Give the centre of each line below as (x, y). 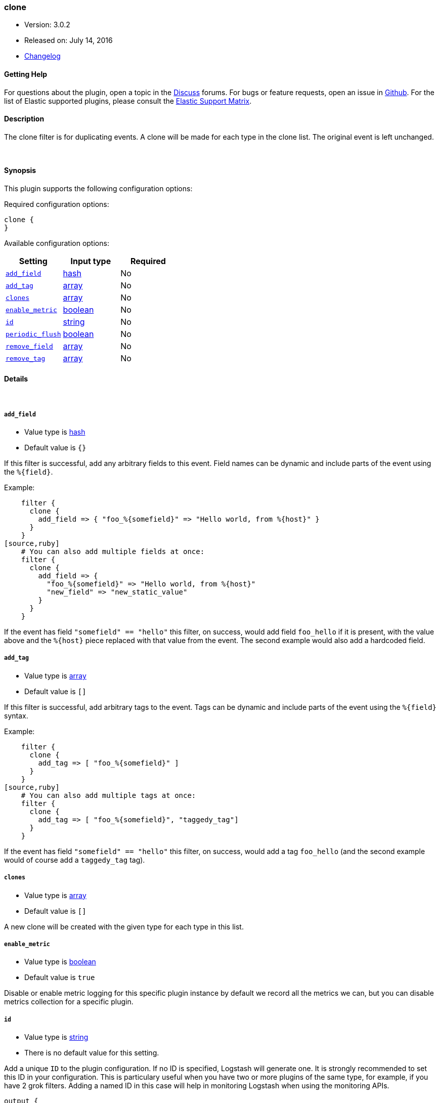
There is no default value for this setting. (92, 1053)
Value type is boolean (60, 962)
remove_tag (26, 358)
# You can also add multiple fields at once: (113, 552)
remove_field (29, 346)
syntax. (16, 715)
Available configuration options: (57, 243)
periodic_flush (33, 334)
